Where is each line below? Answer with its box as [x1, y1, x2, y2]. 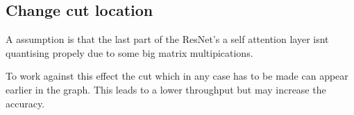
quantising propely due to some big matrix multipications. [6, 45, 253, 60]
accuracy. [6, 96, 45, 110]
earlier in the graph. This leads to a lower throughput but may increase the [6, 82, 326, 96]
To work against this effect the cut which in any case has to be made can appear [6, 69, 348, 83]
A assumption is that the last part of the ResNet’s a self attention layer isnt [6, 32, 329, 46]
